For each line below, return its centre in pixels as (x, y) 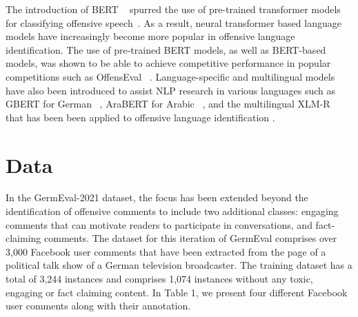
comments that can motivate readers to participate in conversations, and (159, 224)
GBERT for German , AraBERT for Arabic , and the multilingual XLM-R (168, 104)
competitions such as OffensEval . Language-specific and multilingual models (170, 76)
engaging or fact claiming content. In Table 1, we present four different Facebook (177, 292)
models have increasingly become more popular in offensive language (150, 36)
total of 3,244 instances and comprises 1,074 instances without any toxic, (159, 279)
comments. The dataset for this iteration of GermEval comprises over (190, 238)
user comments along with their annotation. (98, 306)
